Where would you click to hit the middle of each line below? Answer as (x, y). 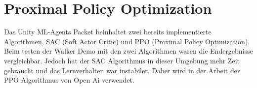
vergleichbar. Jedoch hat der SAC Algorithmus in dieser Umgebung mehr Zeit (122, 60)
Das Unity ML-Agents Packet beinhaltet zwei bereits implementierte (108, 32)
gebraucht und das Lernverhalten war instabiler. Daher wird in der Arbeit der (122, 70)
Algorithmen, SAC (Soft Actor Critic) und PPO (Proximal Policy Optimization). (127, 41)
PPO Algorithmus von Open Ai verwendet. (69, 80)
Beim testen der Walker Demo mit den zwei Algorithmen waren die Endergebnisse (128, 51)
